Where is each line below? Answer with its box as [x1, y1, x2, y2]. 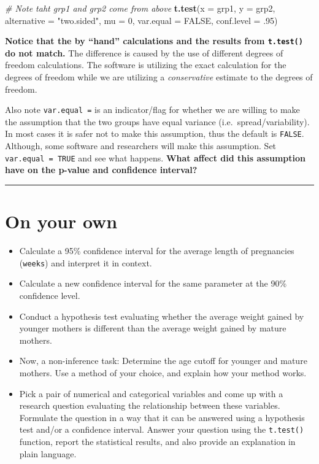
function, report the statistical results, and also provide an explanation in [19, 435, 296, 447]
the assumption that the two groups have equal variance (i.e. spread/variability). [5, 115, 310, 128]
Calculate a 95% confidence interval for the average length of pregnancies [19, 244, 294, 257]
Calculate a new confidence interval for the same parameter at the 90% [19, 277, 287, 290]
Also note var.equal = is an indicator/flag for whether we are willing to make [5, 103, 300, 116]
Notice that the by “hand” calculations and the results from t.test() [5, 34, 303, 47]
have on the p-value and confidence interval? [5, 163, 198, 176]
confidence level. [19, 288, 80, 301]
